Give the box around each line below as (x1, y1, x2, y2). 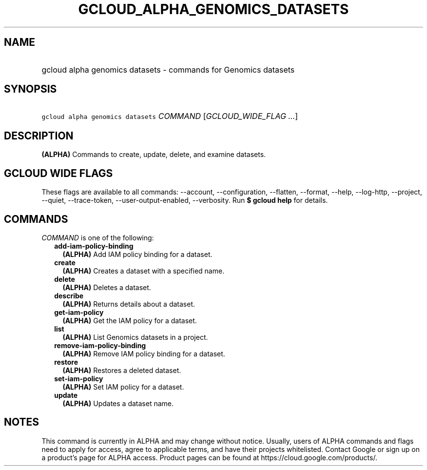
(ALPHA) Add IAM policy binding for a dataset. (62, 250, 213, 258)
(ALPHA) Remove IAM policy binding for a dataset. (62, 349, 225, 358)
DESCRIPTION (4, 129, 74, 142)
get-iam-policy (54, 308, 104, 316)
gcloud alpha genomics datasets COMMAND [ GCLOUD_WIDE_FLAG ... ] (41, 111, 298, 121)
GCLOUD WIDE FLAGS (4, 167, 113, 179)
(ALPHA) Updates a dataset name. (62, 399, 174, 408)
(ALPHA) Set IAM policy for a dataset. (62, 382, 184, 391)
